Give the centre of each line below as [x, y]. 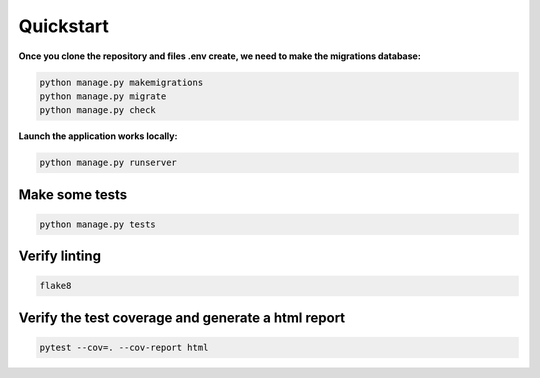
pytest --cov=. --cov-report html [124, 348]
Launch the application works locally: [98, 136]
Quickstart [64, 26]
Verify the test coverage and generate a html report [182, 317]
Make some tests [73, 194]
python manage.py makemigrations [121, 82]
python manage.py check [98, 110]
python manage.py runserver [108, 163]
